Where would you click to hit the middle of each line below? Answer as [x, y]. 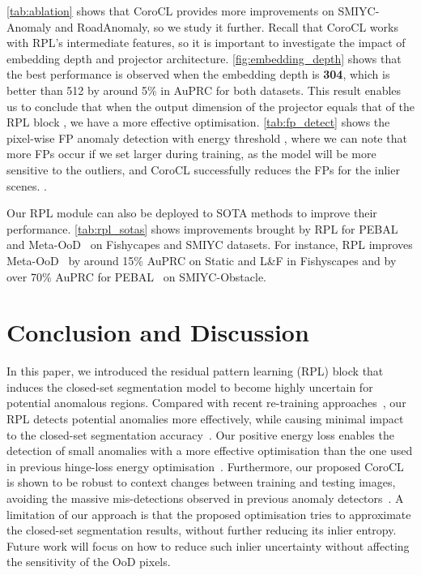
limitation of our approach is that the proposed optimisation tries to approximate [209, 514]
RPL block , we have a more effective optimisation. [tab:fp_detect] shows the [198, 122]
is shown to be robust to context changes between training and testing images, [201, 482]
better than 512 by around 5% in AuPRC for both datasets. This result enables [204, 90]
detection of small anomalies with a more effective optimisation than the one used [210, 451]
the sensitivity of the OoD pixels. [89, 562]
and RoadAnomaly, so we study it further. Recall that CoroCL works [226, 26]
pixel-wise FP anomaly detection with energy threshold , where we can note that [207, 137]
